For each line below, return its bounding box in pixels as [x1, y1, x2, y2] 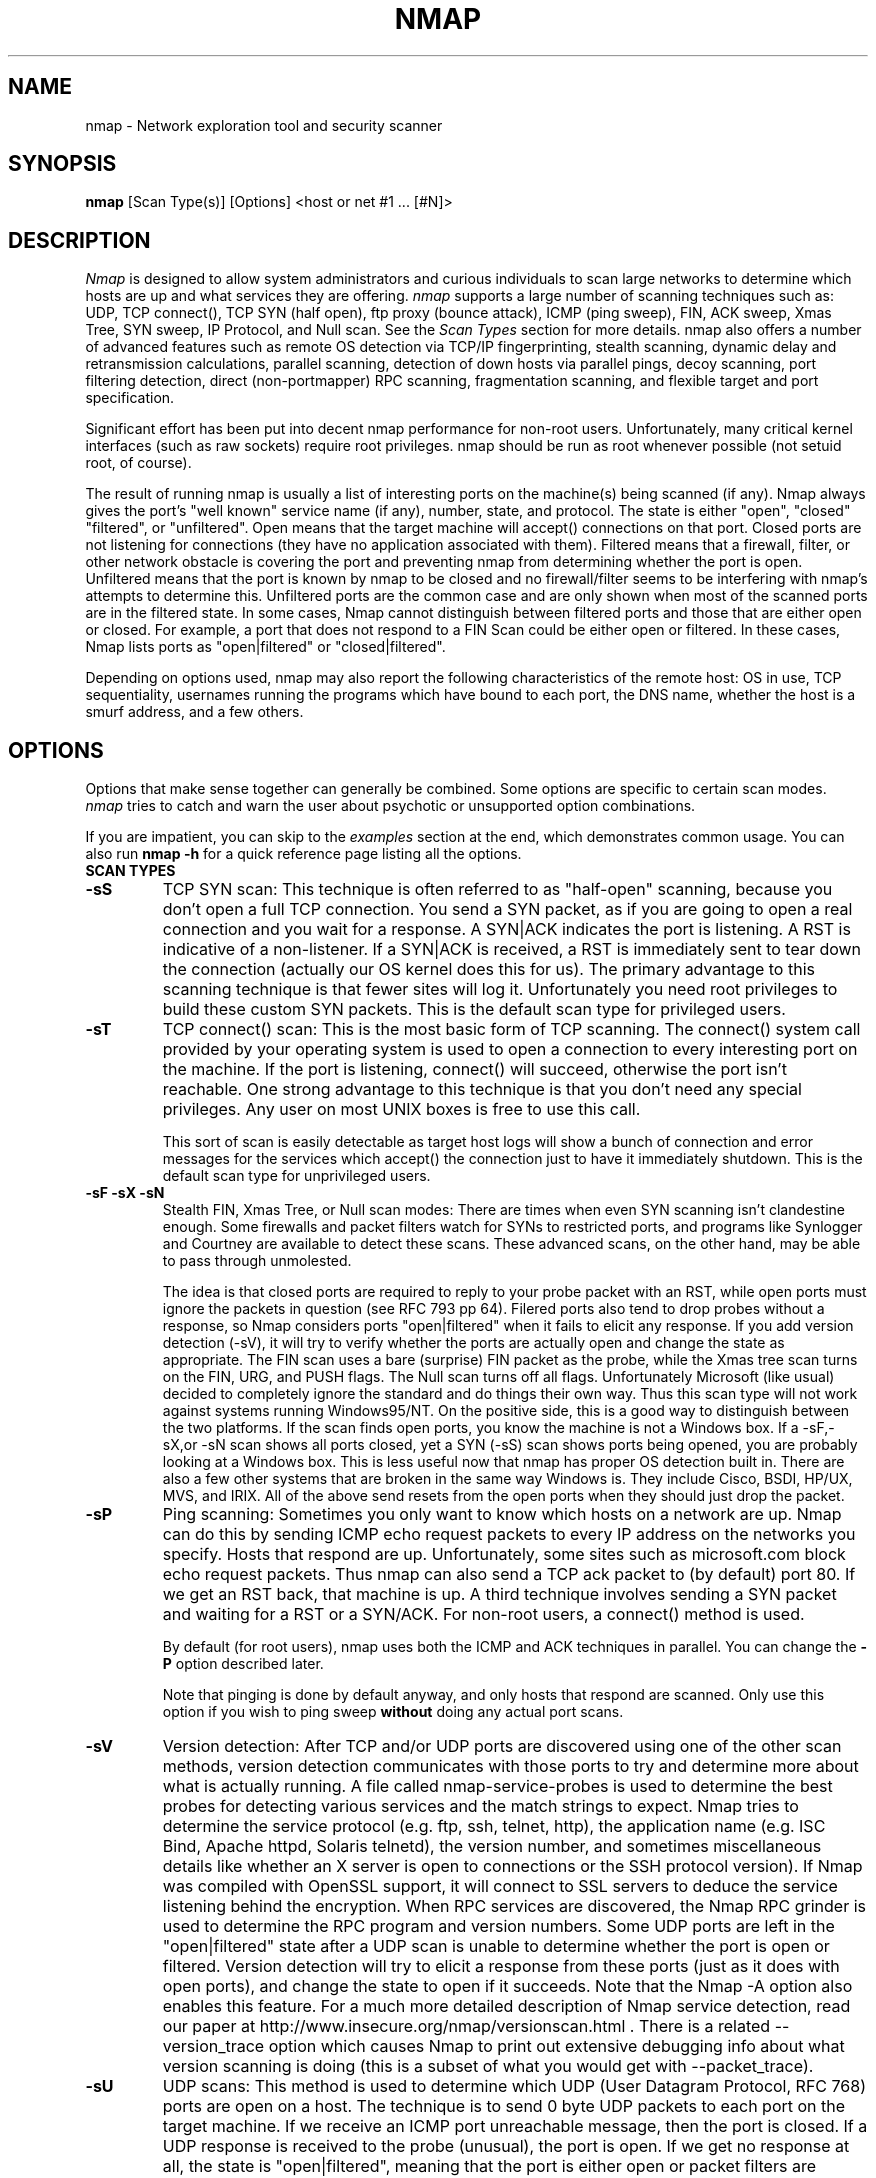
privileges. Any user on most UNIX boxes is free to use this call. [162, 1099, 641, 1120]
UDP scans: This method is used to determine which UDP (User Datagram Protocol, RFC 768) [162, 2076, 866, 2097]
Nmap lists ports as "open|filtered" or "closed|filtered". [85, 638, 446, 656]
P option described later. [162, 1655, 324, 1673]
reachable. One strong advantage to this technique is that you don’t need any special [162, 1079, 802, 1100]
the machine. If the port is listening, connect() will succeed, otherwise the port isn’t [162, 1059, 787, 1080]
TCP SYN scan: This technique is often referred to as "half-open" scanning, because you [162, 879, 833, 900]
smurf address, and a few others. [85, 703, 304, 721]
